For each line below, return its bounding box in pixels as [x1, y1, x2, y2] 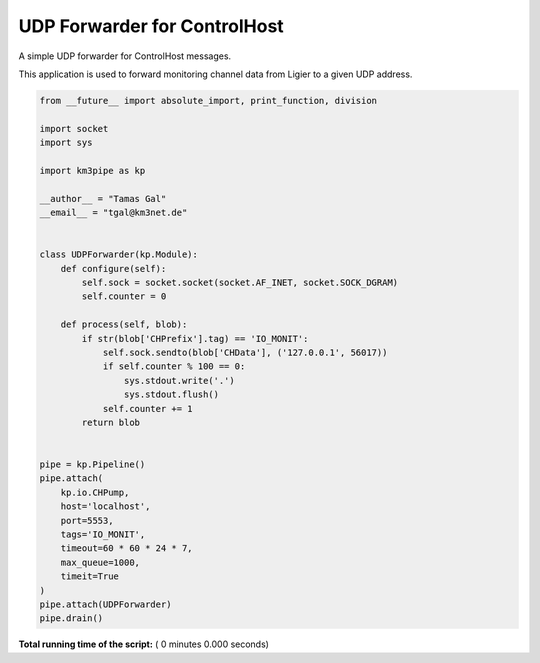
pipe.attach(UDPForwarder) [39, 598, 172, 610]
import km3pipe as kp [39, 165, 146, 176]
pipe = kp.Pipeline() [39, 459, 146, 470]
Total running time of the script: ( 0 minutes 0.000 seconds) [18, 638, 270, 650]
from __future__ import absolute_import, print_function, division [39, 95, 378, 106]
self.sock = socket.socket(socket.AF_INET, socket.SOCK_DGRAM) [81, 277, 399, 288]
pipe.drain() [39, 613, 104, 624]
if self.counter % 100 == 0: [102, 361, 246, 372]
